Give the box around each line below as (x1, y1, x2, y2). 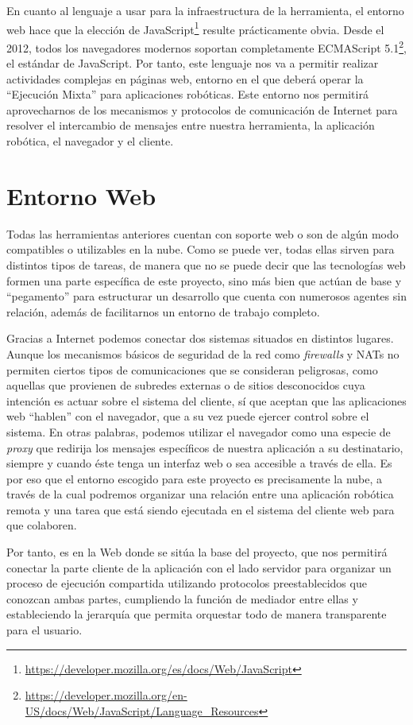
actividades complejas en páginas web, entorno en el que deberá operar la (6, 70, 364, 87)
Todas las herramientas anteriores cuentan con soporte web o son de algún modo (6, 225, 399, 242)
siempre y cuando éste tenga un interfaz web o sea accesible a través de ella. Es (6, 455, 392, 471)
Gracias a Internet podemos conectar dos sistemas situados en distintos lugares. (6, 330, 394, 347)
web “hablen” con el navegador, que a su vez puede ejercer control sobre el (6, 408, 369, 425)
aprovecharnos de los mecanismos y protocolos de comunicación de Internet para (6, 101, 398, 118)
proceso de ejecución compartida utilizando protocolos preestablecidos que (6, 575, 367, 591)
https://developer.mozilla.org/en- (25, 687, 187, 704)
